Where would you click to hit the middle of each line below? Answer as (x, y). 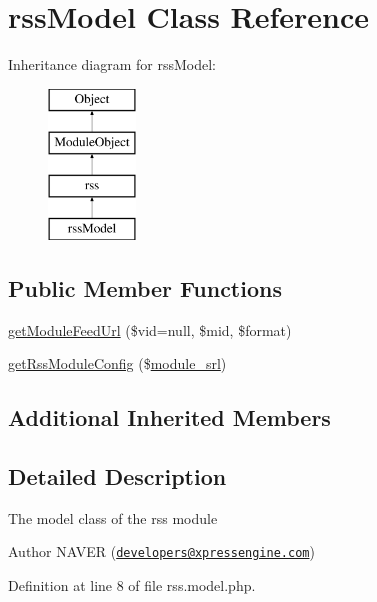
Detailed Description (117, 476)
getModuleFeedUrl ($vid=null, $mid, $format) (150, 329)
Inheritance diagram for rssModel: (112, 64)
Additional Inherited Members (169, 417)
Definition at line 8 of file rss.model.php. (132, 585)
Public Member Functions (145, 287)
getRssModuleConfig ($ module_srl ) (117, 363)
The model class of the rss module (113, 517)
